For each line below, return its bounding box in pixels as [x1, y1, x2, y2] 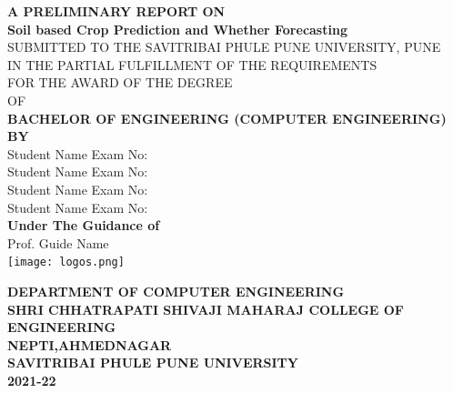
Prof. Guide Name [7, 233, 109, 252]
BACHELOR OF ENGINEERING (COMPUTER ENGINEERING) [7, 108, 447, 127]
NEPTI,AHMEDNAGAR [7, 335, 172, 354]
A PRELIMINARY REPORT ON [7, 2, 226, 20]
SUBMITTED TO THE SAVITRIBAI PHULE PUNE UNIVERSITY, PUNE [7, 37, 441, 56]
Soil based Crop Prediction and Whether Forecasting [7, 19, 347, 38]
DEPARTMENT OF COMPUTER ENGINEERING [7, 281, 345, 300]
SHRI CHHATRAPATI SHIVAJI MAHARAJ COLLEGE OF [7, 299, 404, 318]
